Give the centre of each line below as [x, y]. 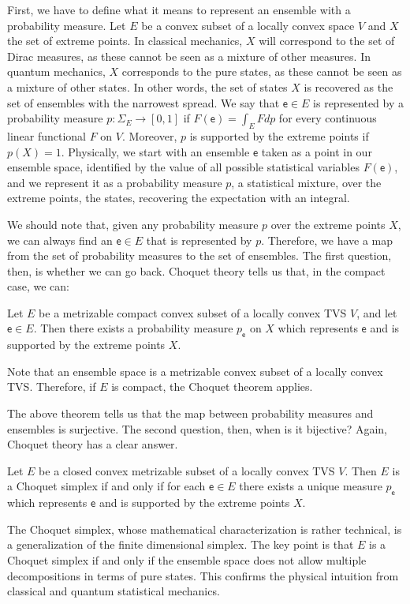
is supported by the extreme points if [279, 135]
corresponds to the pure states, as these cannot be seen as [262, 71]
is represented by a [359, 102]
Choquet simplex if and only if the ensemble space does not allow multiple [187, 560]
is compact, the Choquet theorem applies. [212, 386]
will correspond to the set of [327, 41]
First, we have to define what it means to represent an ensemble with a [179, 9]
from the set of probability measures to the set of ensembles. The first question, [199, 255]
